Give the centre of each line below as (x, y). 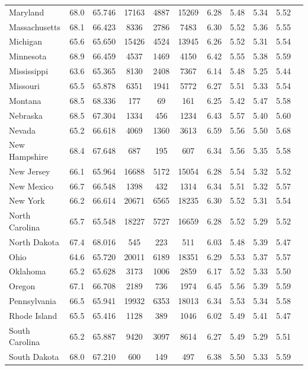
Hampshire (28, 156)
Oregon (22, 286)
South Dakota (34, 357)
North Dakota (34, 241)
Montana (25, 100)
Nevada (23, 130)
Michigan (26, 41)
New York (27, 200)
